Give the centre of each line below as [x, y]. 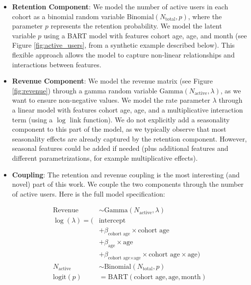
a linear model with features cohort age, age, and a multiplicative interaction [127, 109]
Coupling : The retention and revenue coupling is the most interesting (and [126, 174]
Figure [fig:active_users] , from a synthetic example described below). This [123, 45]
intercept [112, 221]
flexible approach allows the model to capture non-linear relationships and [123, 54]
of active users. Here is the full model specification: [88, 193]
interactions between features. [57, 64]
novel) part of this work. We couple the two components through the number [128, 184]
